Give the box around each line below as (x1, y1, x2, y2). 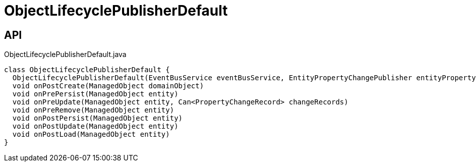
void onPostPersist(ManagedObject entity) (12, 114, 183, 123)
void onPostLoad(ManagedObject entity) (12, 130, 170, 139)
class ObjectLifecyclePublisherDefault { (4, 66, 170, 74)
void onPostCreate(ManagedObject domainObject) (12, 82, 204, 90)
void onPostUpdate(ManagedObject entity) (12, 122, 178, 131)
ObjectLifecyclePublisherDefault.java (4, 50, 127, 59)
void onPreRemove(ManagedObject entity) (12, 106, 174, 115)
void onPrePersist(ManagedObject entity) (12, 90, 178, 98)
